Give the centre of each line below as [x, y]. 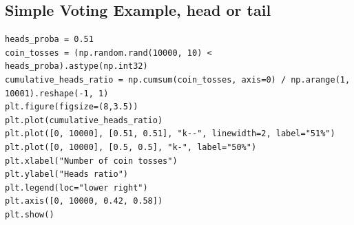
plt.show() [30, 214]
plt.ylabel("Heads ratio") [66, 174]
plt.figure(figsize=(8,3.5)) [72, 107]
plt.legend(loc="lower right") [76, 187]
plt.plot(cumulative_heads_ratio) [84, 120]
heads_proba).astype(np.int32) [76, 66]
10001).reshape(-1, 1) [57, 93]
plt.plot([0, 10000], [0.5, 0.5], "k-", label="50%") [131, 147]
